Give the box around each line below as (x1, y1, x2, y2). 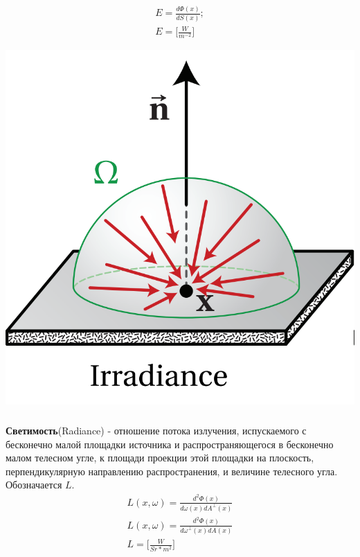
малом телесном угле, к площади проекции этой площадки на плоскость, (6, 450, 314, 465)
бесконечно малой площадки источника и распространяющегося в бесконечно (6, 436, 334, 451)
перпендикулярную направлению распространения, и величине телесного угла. (6, 463, 338, 478)
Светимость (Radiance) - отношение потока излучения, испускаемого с (6, 423, 307, 437)
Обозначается (6, 477, 62, 492)
